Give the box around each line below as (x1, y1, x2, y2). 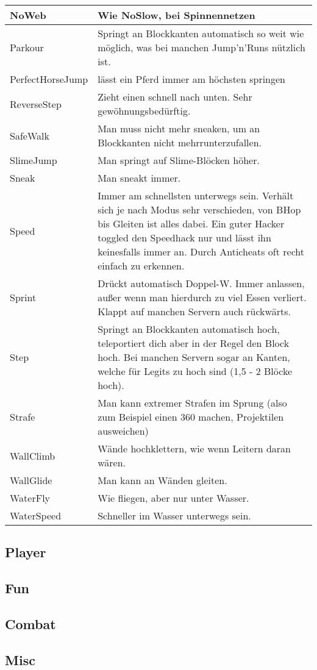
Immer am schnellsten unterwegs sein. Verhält (98, 188, 294, 202)
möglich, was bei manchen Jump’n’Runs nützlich (98, 40, 305, 54)
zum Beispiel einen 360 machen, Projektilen (98, 410, 284, 424)
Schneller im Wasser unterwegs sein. (98, 508, 251, 522)
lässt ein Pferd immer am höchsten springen (98, 72, 285, 86)
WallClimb (10, 448, 55, 463)
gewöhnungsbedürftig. (98, 104, 191, 118)
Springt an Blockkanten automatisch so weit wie (98, 26, 304, 40)
